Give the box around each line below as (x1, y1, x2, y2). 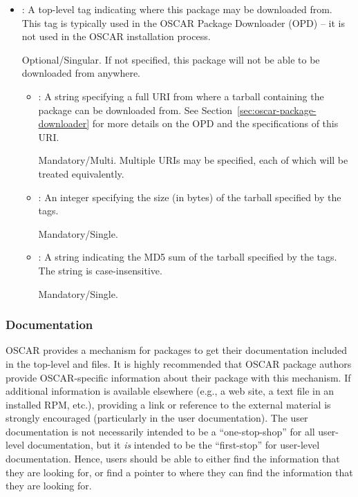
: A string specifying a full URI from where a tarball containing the (38, 88, 324, 103)
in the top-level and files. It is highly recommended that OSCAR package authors (6, 356, 352, 371)
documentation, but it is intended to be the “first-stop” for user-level (27, 438, 320, 452)
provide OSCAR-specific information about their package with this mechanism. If (6, 370, 351, 384)
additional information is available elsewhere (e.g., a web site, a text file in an (6, 384, 335, 398)
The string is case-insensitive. (38, 263, 162, 277)
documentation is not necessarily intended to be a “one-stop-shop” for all (6, 424, 315, 438)
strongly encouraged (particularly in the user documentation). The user (6, 411, 308, 425)
